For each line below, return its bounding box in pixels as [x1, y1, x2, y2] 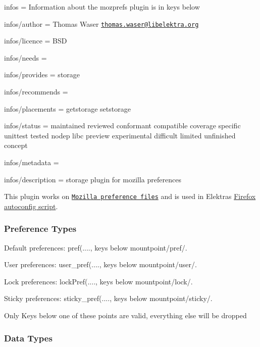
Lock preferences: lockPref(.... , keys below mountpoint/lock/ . [4, 276, 193, 286]
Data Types [4, 331, 53, 344]
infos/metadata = [4, 157, 59, 167]
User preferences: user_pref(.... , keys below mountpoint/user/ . [4, 259, 197, 270]
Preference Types [4, 222, 77, 235]
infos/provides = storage [4, 69, 80, 80]
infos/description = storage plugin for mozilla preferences [4, 174, 181, 184]
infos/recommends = [4, 86, 68, 97]
